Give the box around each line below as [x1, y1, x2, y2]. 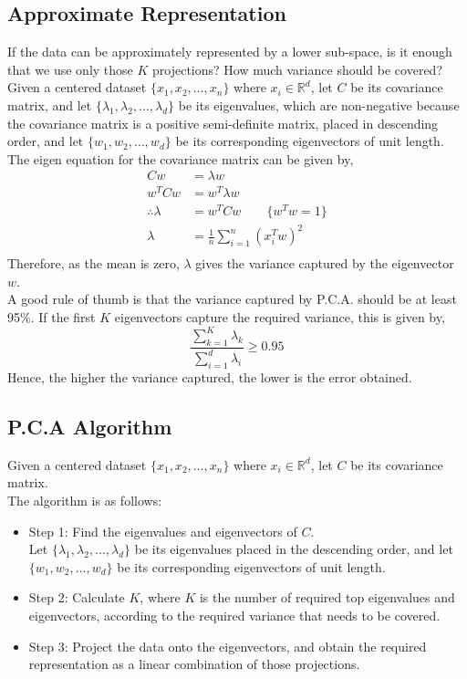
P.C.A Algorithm [7, 413, 172, 440]
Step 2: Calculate [28, 588, 125, 607]
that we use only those [7, 59, 133, 78]
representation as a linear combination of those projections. [28, 654, 360, 674]
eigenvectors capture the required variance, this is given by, [114, 307, 445, 326]
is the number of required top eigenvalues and [199, 588, 455, 607]
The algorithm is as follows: [7, 491, 162, 509]
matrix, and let [7, 95, 92, 114]
